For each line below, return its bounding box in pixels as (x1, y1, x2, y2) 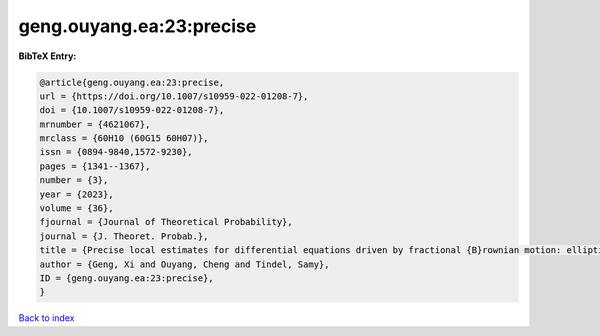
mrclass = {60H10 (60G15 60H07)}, (39, 133, 209, 144)
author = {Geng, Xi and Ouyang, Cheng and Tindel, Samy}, (39, 258, 330, 270)
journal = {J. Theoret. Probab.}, (39, 230, 209, 242)
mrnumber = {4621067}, (39, 118, 151, 130)
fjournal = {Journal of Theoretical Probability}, (39, 216, 294, 228)
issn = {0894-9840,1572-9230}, (39, 146, 194, 158)
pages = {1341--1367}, (39, 160, 151, 172)
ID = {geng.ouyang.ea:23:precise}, (39, 273, 214, 284)
